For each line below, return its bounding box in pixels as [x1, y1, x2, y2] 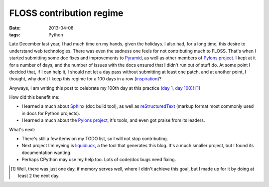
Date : [9, 25, 21, 31]
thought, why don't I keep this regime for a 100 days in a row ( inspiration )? [9, 76, 162, 82]
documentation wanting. [21, 150, 72, 156]
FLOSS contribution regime [9, 7, 124, 18]
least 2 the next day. [18, 173, 60, 179]
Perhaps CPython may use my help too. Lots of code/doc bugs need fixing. [21, 157, 176, 163]
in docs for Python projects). [21, 110, 81, 116]
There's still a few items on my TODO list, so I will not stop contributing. [21, 136, 168, 142]
